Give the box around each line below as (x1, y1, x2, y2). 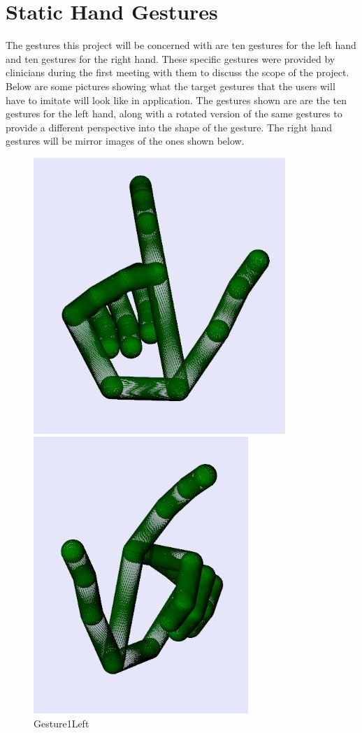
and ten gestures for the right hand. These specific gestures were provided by (6, 51, 335, 66)
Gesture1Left (34, 716, 89, 731)
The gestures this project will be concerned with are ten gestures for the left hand (6, 38, 356, 52)
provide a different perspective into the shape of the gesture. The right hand (6, 119, 333, 134)
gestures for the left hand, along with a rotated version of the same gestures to (6, 106, 342, 121)
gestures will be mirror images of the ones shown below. (6, 133, 245, 148)
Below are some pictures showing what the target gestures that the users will (6, 78, 335, 93)
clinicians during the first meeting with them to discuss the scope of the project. (6, 65, 349, 80)
